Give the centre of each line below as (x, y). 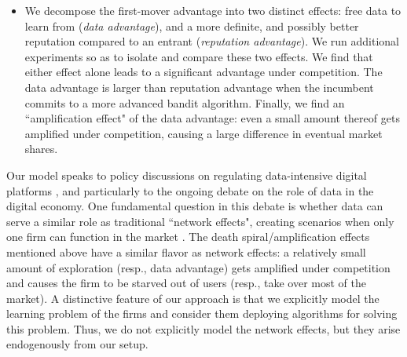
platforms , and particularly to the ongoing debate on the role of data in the (190, 190)
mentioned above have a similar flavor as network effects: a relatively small (186, 251)
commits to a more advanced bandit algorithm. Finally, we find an (185, 102)
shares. (41, 149)
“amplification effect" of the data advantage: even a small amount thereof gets (212, 118)
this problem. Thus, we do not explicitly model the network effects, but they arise (203, 328)
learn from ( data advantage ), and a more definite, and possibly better (192, 25)
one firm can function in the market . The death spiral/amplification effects (188, 237)
